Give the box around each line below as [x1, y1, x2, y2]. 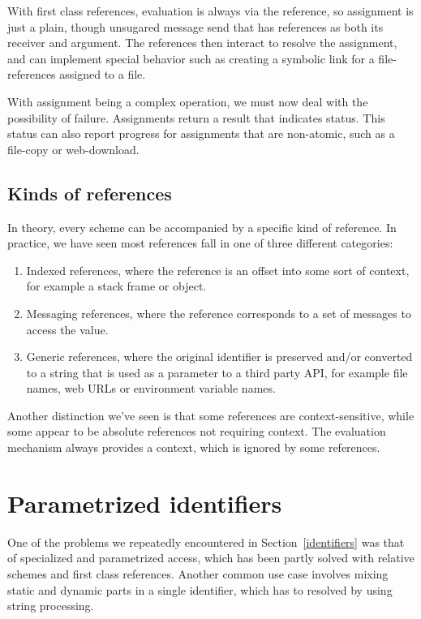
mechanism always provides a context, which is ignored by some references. [7, 439, 380, 456]
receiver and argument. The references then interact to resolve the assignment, [7, 34, 397, 51]
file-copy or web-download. [7, 140, 140, 157]
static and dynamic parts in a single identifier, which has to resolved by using [7, 581, 393, 598]
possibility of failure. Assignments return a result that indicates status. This [7, 109, 385, 126]
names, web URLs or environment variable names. [26, 380, 276, 397]
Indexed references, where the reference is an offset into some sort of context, [26, 261, 410, 278]
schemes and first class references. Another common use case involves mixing [7, 565, 389, 582]
